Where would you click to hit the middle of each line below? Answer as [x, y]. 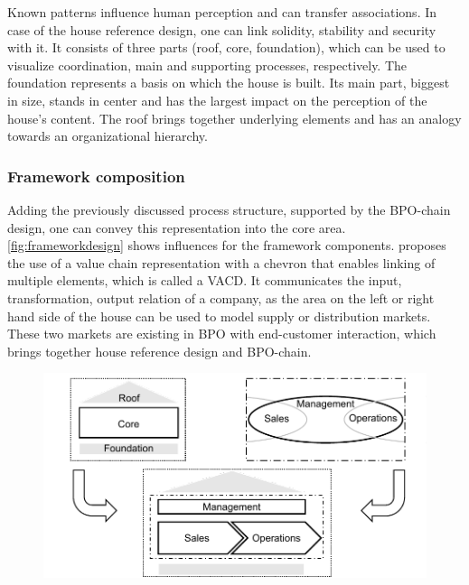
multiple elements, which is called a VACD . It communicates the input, [205, 280]
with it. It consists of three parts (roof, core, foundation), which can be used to [226, 47]
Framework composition [96, 176]
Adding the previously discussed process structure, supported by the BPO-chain [229, 209]
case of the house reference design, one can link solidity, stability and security [222, 29]
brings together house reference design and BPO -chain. [159, 351]
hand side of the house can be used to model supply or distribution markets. [219, 316]
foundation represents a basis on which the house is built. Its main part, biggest [229, 83]
